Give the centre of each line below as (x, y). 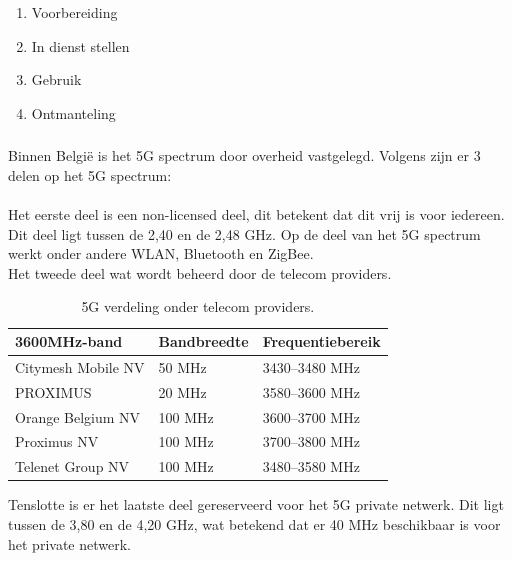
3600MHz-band (69, 341)
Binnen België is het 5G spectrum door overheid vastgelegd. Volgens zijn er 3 (244, 155)
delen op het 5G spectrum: (90, 174)
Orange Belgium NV (78, 416)
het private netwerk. (69, 543)
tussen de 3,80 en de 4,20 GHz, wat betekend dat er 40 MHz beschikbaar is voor (254, 523)
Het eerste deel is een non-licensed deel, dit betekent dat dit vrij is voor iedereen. (256, 214)
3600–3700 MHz (311, 416)
